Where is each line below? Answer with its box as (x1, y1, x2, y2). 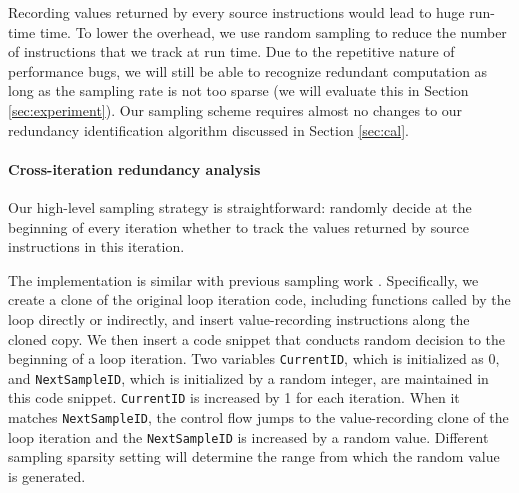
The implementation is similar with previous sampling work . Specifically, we (8, 269, 479, 290)
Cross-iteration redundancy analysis (8, 158, 261, 179)
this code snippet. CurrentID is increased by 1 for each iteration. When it (8, 387, 460, 408)
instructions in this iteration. (8, 236, 185, 257)
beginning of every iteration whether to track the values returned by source (8, 216, 469, 237)
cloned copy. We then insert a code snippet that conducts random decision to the (8, 328, 505, 349)
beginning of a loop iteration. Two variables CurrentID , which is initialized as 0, (8, 348, 500, 369)
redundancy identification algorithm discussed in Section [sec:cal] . (8, 119, 409, 140)
